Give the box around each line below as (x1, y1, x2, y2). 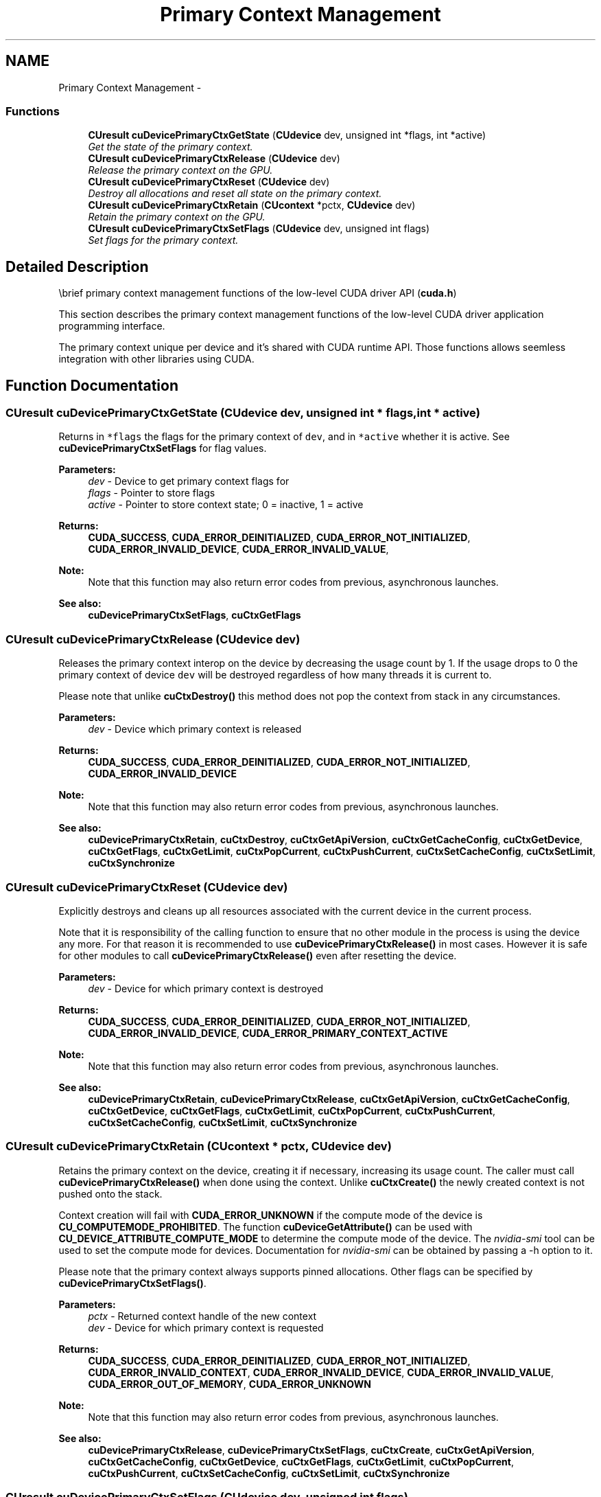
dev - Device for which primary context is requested (88, 1321, 324, 1334)
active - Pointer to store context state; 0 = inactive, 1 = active (88, 499, 364, 511)
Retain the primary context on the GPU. (88, 211, 266, 223)
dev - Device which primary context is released (88, 723, 302, 735)
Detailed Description (5, 258, 149, 275)
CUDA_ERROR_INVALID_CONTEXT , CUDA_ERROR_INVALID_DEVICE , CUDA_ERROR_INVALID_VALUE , (88, 1366, 554, 1378)
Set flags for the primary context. (88, 234, 239, 247)
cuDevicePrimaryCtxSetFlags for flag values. (58, 442, 267, 455)
